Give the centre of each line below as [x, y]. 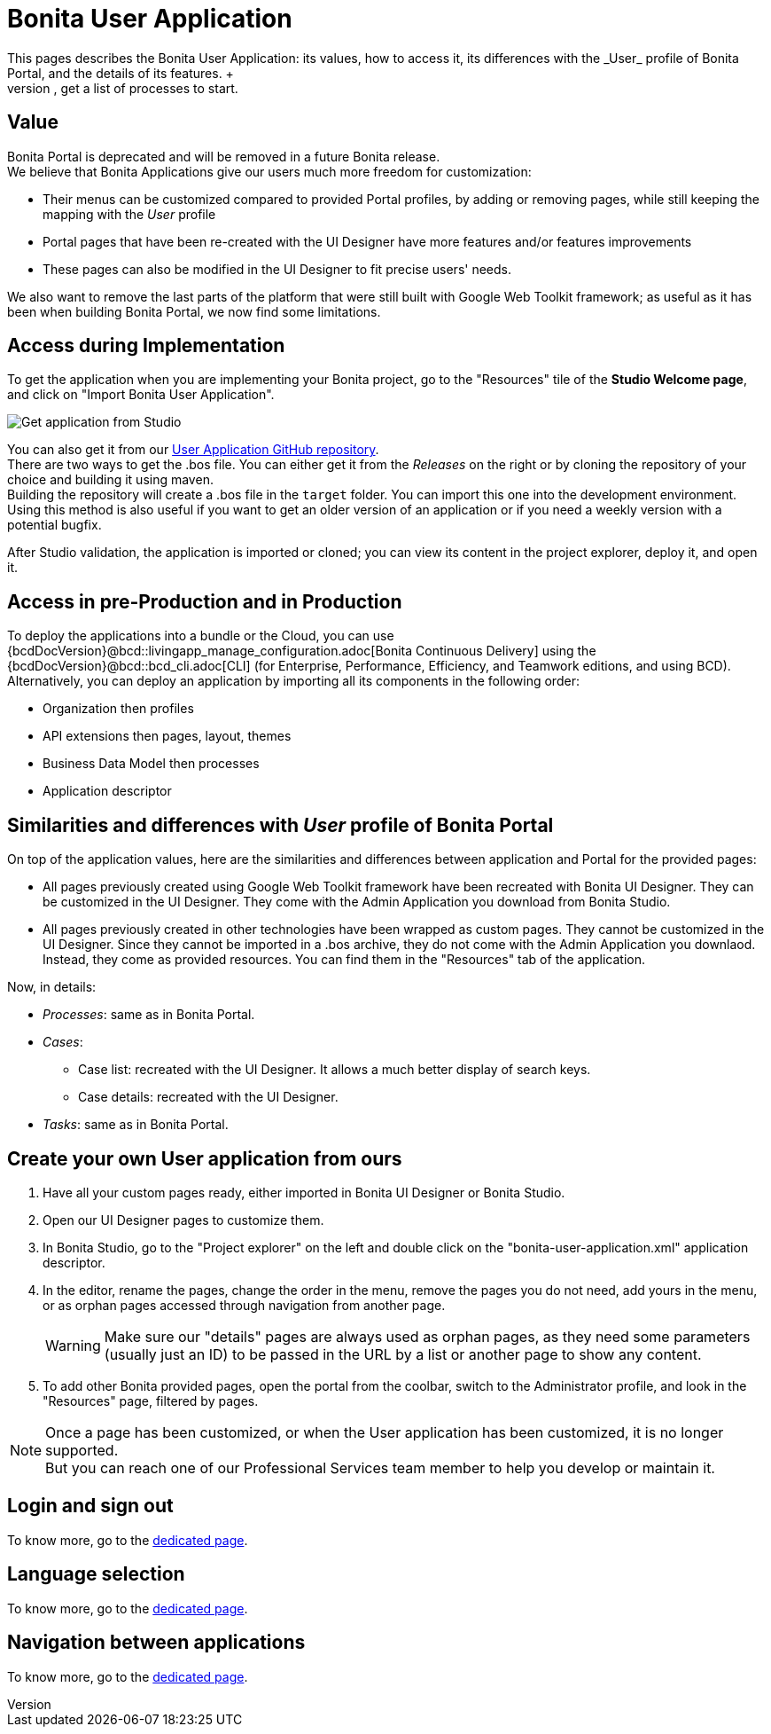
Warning [73, 1345]
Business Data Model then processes [151, 764]
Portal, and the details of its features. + [121, 73]
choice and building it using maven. [110, 480]
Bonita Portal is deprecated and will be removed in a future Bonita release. [224, 156]
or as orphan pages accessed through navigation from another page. [244, 1305]
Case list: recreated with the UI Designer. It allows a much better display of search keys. [335, 1070]
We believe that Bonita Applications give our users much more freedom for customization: [269, 171]
